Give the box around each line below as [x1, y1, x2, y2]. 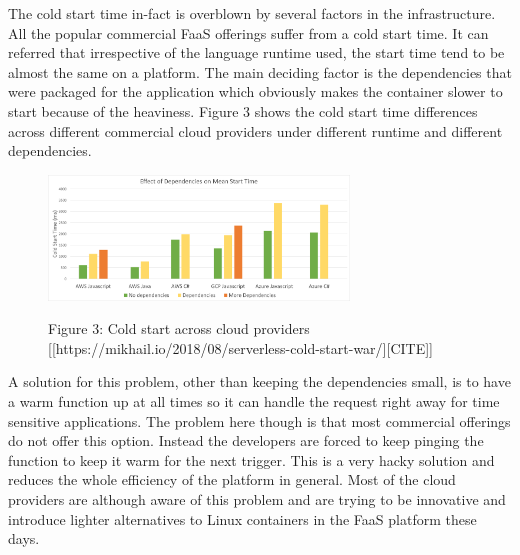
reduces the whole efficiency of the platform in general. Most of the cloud [8, 469, 456, 490]
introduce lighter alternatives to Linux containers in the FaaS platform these [8, 508, 477, 529]
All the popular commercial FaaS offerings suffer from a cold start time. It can [8, 22, 489, 43]
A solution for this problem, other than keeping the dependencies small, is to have [8, 371, 511, 392]
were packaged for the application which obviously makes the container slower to [8, 81, 503, 102]
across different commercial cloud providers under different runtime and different [8, 120, 503, 141]
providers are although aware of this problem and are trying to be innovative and [8, 489, 506, 509]
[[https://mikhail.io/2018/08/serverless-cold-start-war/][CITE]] [48, 337, 433, 358]
